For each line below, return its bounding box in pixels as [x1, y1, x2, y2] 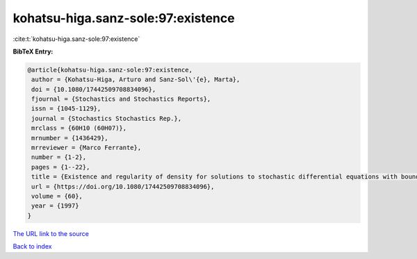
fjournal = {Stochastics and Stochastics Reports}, [31, 95, 211, 103]
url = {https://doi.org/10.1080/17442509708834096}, [31, 183, 215, 190]
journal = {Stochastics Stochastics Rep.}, [31, 115, 182, 122]
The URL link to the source [13, 229, 90, 237]
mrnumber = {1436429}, [31, 134, 109, 142]
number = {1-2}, [31, 153, 87, 161]
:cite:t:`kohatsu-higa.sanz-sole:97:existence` [13, 35, 140, 43]
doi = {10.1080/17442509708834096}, [31, 85, 156, 93]
